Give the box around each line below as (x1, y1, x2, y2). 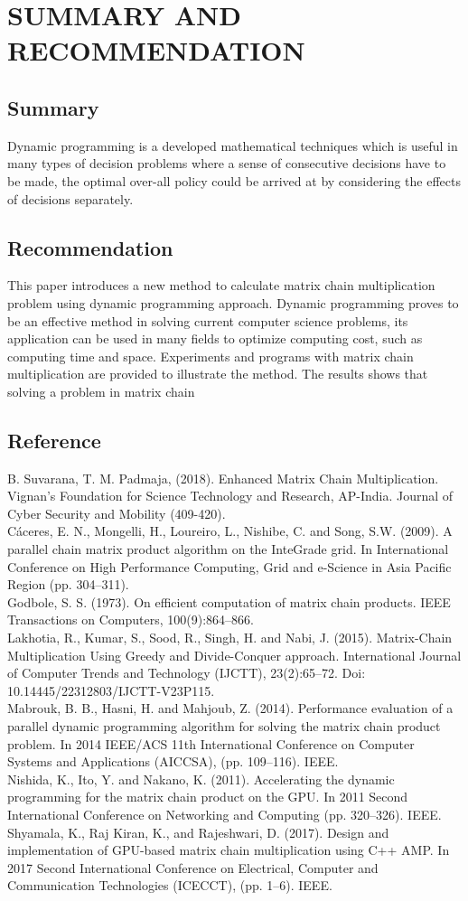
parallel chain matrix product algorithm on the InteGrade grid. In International (7, 540, 449, 558)
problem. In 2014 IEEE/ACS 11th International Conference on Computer (7, 734, 415, 753)
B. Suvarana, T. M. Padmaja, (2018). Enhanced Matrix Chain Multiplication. (7, 468, 439, 487)
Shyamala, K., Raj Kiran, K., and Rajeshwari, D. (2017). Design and (7, 822, 389, 841)
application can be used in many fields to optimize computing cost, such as (7, 329, 423, 348)
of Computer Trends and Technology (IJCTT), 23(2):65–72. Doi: (7, 663, 366, 682)
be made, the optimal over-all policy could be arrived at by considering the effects (7, 171, 461, 190)
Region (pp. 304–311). (7, 575, 129, 594)
